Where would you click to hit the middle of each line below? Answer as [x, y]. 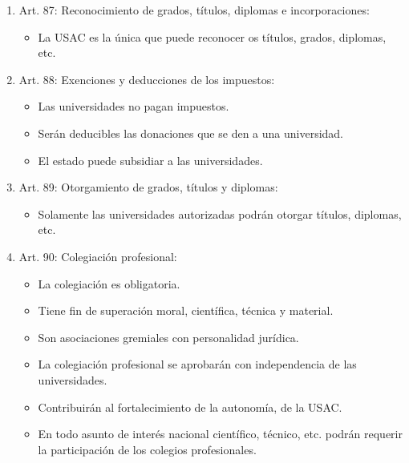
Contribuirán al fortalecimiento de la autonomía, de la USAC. [190, 407]
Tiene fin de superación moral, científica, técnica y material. [186, 310]
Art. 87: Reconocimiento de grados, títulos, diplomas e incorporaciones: [194, 10]
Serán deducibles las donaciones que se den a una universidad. [191, 133]
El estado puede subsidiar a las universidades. [150, 160]
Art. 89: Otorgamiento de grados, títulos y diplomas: [148, 187]
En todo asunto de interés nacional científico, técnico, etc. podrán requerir [220, 434]
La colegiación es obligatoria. [109, 283]
